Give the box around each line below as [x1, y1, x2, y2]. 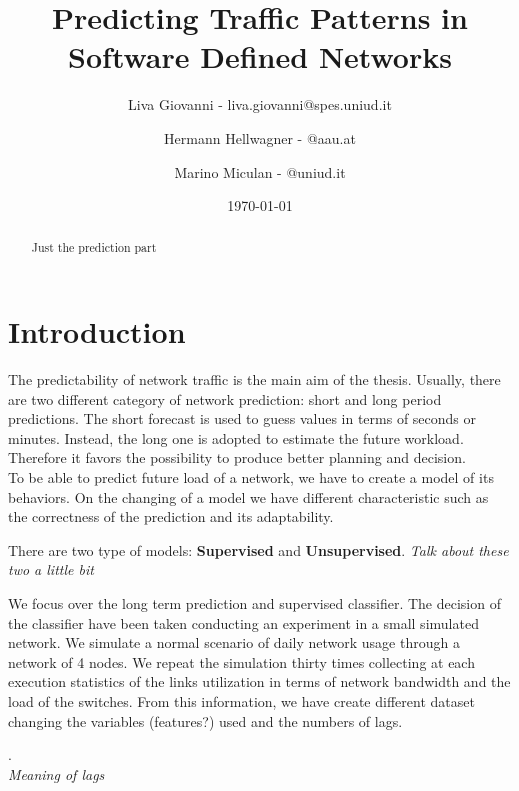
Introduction [8, 311, 186, 352]
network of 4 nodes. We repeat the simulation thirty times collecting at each [8, 651, 475, 672]
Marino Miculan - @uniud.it [174, 161, 346, 182]
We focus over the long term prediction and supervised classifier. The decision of [8, 593, 501, 614]
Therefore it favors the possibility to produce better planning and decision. [8, 447, 466, 468]
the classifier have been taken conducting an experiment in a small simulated [8, 612, 479, 633]
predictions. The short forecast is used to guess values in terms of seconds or [8, 408, 477, 429]
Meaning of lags [8, 763, 105, 784]
